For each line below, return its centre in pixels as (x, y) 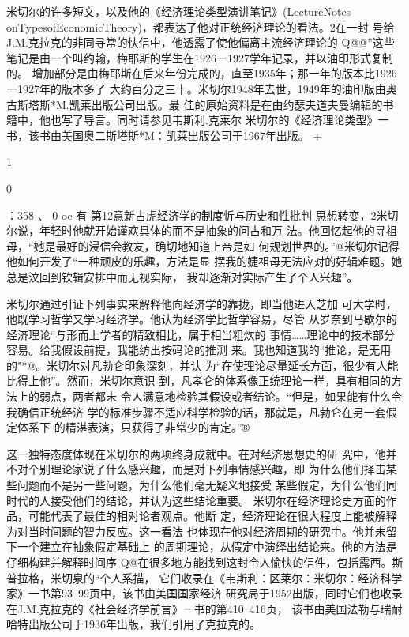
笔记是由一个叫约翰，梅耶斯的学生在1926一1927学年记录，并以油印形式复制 (200, 57)
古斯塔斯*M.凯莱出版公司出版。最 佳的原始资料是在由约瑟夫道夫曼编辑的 (195, 104)
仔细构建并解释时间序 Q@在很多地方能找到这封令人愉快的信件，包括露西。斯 (205, 562)
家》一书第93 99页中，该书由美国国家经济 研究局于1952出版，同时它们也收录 (204, 593)
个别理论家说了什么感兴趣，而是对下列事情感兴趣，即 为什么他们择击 (207, 469)
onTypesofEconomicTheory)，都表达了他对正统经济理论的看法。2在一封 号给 (201, 26)
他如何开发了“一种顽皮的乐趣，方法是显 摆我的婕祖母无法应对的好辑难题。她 (204, 261)
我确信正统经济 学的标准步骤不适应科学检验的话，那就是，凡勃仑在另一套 (196, 411)
